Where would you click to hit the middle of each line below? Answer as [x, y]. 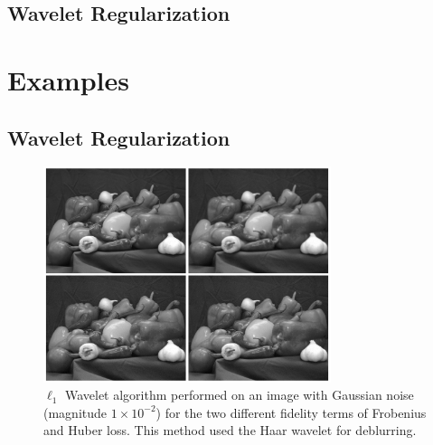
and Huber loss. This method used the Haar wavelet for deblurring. [230, 430]
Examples [68, 79]
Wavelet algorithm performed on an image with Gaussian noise [239, 395]
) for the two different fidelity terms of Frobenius [291, 412]
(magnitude [75, 412]
